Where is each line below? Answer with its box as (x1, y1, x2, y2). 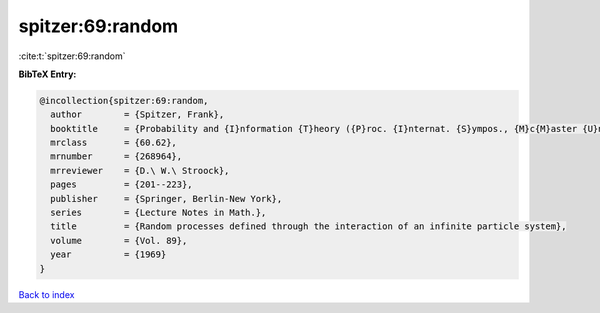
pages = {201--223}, (50, 179, 194, 190)
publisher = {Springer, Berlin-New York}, (50, 193, 283, 204)
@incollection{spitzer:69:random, (39, 95, 209, 106)
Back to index (18, 288, 75, 300)
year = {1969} (50, 249, 167, 260)
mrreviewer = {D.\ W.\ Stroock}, (50, 165, 230, 176)
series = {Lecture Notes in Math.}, (50, 207, 267, 219)
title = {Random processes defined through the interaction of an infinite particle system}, (50, 221, 567, 232)
